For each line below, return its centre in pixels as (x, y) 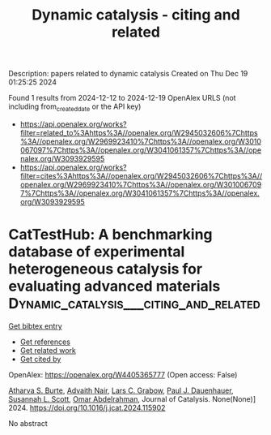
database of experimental (97, 252)
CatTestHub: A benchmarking (110, 235)
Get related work (48, 350)
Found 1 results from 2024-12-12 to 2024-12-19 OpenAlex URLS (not (122, 98)
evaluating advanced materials (114, 286)
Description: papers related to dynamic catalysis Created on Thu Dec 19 (128, 74)
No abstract (28, 423)
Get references (45, 342)
